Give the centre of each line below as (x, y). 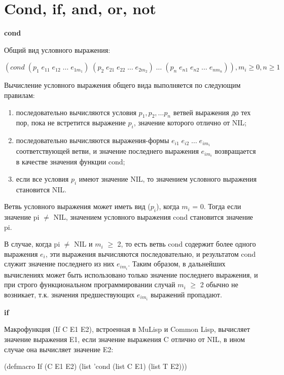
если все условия (42, 178)
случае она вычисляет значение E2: (59, 349)
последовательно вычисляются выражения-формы (93, 140)
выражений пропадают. (186, 294)
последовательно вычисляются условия (76, 112)
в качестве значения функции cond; (70, 162)
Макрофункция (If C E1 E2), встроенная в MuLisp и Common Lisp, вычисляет (127, 329)
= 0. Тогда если (217, 206)
